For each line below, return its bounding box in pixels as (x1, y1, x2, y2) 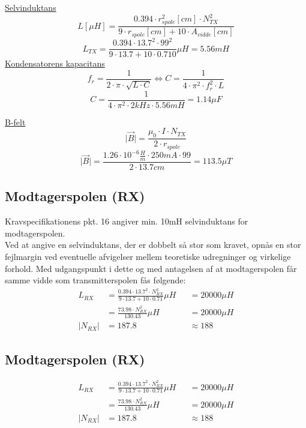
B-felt (5, 115, 26, 128)
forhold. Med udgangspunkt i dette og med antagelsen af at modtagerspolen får (5, 262, 297, 274)
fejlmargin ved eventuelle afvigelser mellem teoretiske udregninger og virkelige (5, 250, 291, 263)
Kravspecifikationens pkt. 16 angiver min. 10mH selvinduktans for (5, 215, 248, 228)
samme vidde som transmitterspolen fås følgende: (5, 274, 186, 286)
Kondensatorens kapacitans (5, 57, 105, 70)
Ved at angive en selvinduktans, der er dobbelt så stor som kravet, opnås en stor (5, 238, 301, 251)
